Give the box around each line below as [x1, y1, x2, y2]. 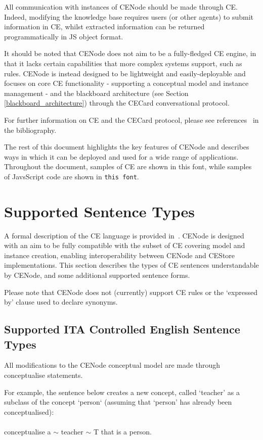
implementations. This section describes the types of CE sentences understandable [4, 260, 259, 270]
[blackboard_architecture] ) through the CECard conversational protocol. [4, 97, 230, 108]
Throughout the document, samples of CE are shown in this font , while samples [4, 161, 252, 172]
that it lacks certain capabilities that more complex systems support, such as [4, 58, 242, 68]
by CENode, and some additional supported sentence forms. [4, 270, 190, 280]
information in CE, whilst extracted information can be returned [4, 21, 205, 32]
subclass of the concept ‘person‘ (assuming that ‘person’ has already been [4, 397, 232, 407]
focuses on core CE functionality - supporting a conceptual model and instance [4, 78, 249, 88]
